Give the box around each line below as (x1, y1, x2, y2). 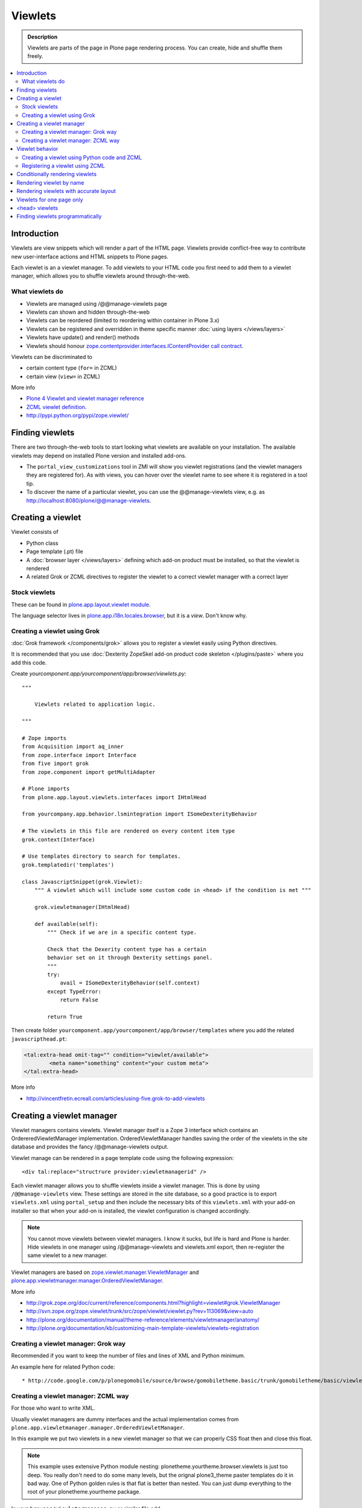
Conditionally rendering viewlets (16, 171, 97, 178)
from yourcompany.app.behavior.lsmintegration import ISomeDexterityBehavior (22, 811, 258, 817)
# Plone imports (22, 785, 70, 793)
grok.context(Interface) (22, 836, 95, 843)
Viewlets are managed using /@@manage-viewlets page (26, 300, 167, 307)
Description (27, 33, 58, 40)
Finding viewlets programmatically (16, 213, 102, 220)
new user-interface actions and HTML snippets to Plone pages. (11, 253, 169, 260)
